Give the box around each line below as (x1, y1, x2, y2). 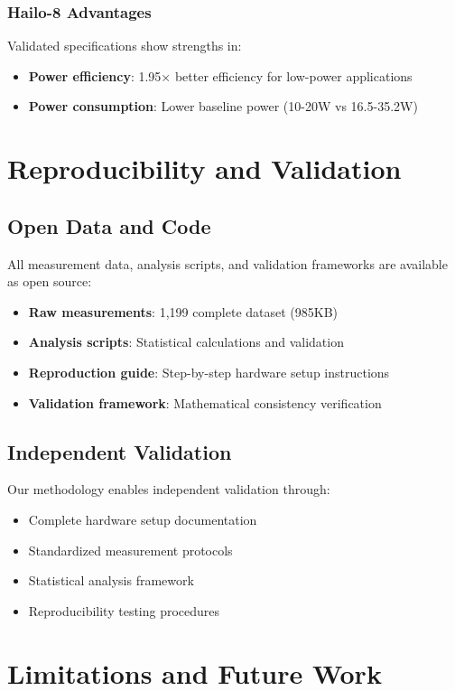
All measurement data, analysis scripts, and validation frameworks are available (7, 254, 448, 273)
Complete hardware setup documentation (28, 509, 257, 528)
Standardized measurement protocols (28, 540, 233, 559)
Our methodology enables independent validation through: (7, 480, 330, 499)
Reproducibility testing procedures (28, 601, 220, 620)
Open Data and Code (7, 211, 211, 239)
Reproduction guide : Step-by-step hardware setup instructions (28, 362, 390, 381)
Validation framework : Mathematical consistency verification (28, 393, 382, 412)
